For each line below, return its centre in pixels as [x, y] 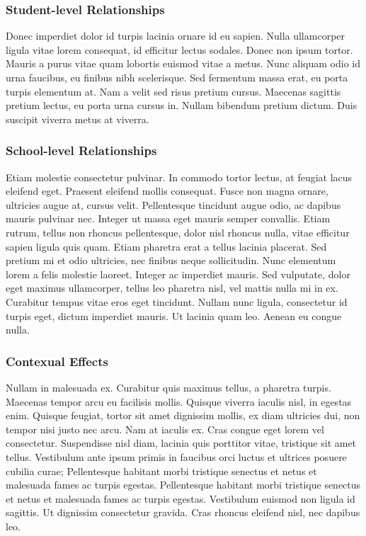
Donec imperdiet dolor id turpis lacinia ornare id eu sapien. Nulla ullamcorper [176, 36]
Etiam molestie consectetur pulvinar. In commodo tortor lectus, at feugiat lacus [179, 177]
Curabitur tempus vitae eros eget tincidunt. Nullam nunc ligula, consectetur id [177, 301]
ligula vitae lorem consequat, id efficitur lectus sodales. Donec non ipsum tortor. [179, 49]
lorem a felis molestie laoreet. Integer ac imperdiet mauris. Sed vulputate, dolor [178, 274]
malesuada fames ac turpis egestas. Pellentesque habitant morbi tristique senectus [183, 485]
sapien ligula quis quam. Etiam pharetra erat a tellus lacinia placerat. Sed [166, 246]
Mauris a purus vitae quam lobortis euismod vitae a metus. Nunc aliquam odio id [183, 63]
